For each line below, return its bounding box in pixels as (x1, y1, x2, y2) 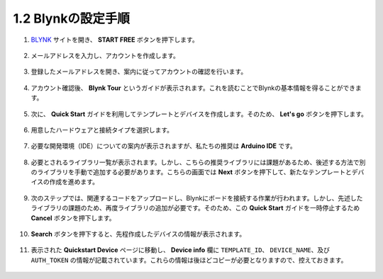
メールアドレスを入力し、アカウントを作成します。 (30, 51, 180, 59)
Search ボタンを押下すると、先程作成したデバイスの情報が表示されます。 (30, 230, 246, 239)
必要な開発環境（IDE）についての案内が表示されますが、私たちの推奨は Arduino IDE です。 (30, 142, 297, 150)
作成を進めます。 (49, 178, 99, 186)
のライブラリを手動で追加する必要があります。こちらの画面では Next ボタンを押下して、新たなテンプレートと (30, 168, 353, 176)
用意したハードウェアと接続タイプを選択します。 (30, 125, 174, 134)
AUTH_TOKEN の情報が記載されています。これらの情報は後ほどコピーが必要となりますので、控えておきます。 (30, 256, 348, 264)
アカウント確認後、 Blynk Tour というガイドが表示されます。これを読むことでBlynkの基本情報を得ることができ (30, 84, 356, 92)
